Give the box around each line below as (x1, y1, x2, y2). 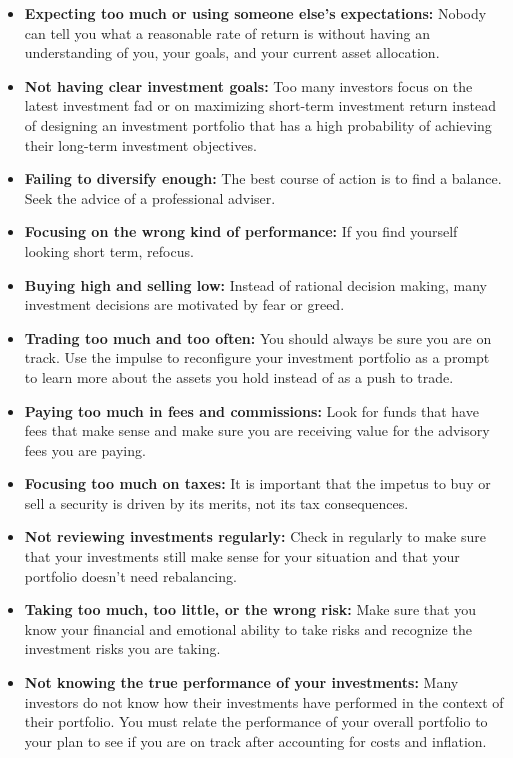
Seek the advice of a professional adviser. (24, 187, 276, 208)
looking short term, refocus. (24, 240, 194, 261)
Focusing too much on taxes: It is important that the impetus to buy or (24, 473, 491, 494)
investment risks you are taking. (24, 638, 221, 659)
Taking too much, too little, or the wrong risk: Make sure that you (24, 599, 476, 620)
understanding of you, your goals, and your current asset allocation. (24, 42, 440, 63)
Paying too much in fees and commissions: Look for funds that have (24, 400, 479, 421)
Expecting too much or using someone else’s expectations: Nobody (24, 3, 487, 23)
